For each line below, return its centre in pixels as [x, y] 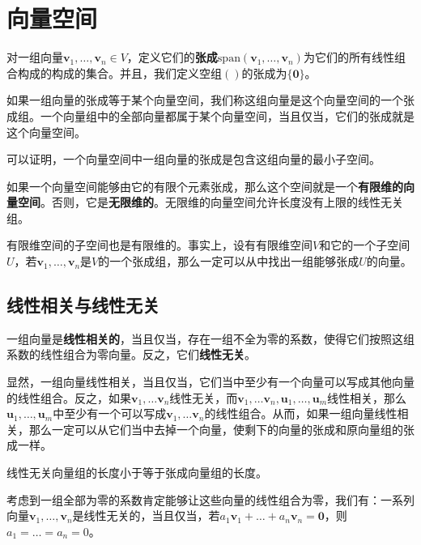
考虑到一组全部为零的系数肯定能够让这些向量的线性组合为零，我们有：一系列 [210, 499]
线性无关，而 [204, 397]
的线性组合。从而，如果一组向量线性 [301, 413]
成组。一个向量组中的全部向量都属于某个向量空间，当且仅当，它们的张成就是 [210, 115]
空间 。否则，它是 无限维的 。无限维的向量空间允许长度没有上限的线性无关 [210, 202]
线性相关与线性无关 [83, 305]
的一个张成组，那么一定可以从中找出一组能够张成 [229, 261]
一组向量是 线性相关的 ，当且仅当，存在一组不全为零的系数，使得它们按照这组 [210, 338]
